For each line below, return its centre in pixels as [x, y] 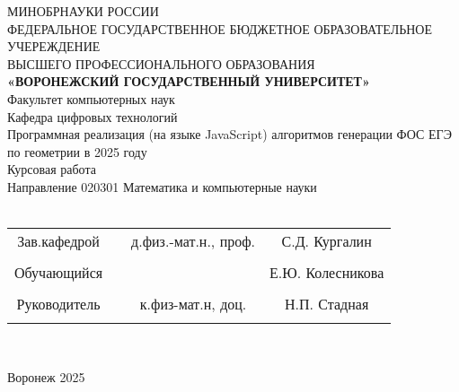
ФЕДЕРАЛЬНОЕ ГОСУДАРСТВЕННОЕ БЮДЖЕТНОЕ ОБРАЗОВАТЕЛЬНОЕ [220, 28]
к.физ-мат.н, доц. [193, 304]
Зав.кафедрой [58, 241]
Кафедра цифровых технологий [93, 116]
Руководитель [58, 304]
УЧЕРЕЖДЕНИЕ [54, 46]
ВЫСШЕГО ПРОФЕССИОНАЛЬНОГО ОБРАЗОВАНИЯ [161, 63]
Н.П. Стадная [327, 304]
